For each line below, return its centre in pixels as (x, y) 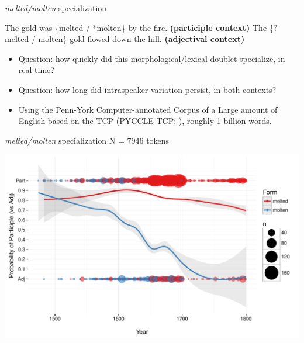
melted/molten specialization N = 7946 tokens (87, 140)
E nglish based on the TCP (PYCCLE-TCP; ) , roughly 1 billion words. (145, 121)
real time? (36, 70)
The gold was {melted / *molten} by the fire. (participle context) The (136, 27)
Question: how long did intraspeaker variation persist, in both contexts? (147, 89)
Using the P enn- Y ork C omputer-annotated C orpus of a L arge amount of (148, 109)
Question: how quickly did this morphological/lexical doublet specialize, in (152, 58)
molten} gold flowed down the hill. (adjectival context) (141, 39)
